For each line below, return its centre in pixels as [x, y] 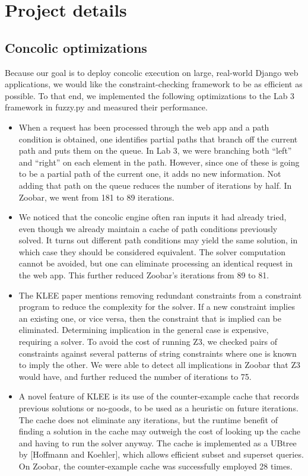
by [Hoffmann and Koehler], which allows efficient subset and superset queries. [161, 454]
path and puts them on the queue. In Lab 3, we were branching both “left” [155, 150]
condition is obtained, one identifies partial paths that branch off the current [158, 139]
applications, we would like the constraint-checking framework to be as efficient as [154, 84]
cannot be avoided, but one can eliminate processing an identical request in [155, 263]
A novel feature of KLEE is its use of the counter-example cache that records [159, 396]
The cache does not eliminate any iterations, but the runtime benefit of [148, 419]
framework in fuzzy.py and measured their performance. [106, 107]
